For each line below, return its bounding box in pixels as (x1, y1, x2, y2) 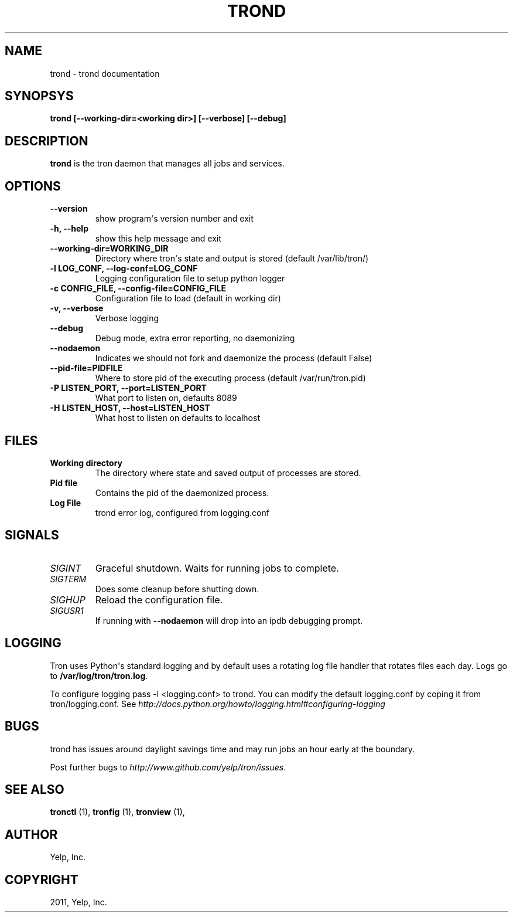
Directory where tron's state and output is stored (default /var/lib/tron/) (95, 253, 369, 264)
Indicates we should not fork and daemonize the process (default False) (95, 353, 372, 364)
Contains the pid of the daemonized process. (95, 487, 269, 498)
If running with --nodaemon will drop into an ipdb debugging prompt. (95, 615, 363, 626)
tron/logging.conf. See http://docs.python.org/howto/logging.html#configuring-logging (50, 698, 385, 709)
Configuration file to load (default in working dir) (95, 293, 281, 304)
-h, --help (50, 223, 88, 234)
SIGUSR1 (50, 605, 84, 616)
